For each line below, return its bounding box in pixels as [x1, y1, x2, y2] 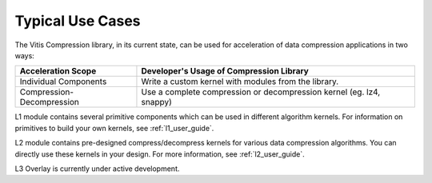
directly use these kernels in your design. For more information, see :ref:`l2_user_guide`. [14, 149, 305, 159]
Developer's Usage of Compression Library [141, 66, 310, 77]
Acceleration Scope [19, 66, 97, 77]
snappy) [141, 97, 172, 108]
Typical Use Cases [14, 12, 141, 30]
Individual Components [19, 76, 107, 87]
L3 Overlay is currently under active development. [14, 164, 180, 173]
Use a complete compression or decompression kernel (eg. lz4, [141, 86, 381, 97]
